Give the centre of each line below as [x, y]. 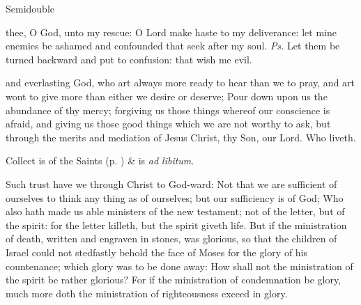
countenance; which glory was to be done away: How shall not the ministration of [179, 266]
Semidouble [30, 8]
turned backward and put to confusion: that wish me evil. [129, 59]
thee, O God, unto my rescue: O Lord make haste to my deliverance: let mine [171, 32]
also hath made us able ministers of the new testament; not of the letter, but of [175, 211]
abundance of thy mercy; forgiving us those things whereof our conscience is [168, 110]
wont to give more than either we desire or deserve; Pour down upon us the [167, 96]
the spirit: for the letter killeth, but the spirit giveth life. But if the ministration [176, 225]
